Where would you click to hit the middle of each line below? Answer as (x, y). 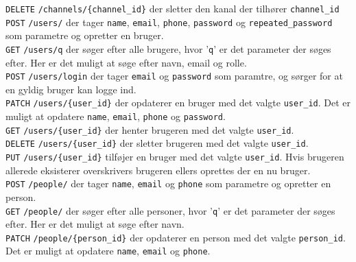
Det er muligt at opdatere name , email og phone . (108, 251)
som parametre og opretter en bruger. (85, 35)
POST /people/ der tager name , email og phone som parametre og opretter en (168, 183)
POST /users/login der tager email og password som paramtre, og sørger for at (174, 76)
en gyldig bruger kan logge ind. (71, 89)
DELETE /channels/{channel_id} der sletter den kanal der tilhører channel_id (173, 8)
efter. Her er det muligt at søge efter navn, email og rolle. (126, 62)
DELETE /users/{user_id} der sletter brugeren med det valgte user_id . (157, 143)
